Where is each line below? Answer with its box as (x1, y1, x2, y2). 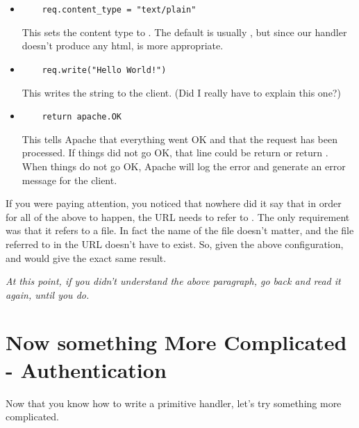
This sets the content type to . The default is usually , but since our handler (22, 24, 347, 39)
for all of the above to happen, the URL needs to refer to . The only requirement (6, 209, 350, 224)
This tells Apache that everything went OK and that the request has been (22, 131, 337, 146)
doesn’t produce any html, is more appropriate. (22, 38, 224, 53)
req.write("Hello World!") (42, 65, 167, 75)
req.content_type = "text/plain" (42, 5, 197, 15)
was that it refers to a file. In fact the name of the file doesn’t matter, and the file (6, 223, 354, 238)
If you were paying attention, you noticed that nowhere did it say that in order (6, 196, 342, 211)
